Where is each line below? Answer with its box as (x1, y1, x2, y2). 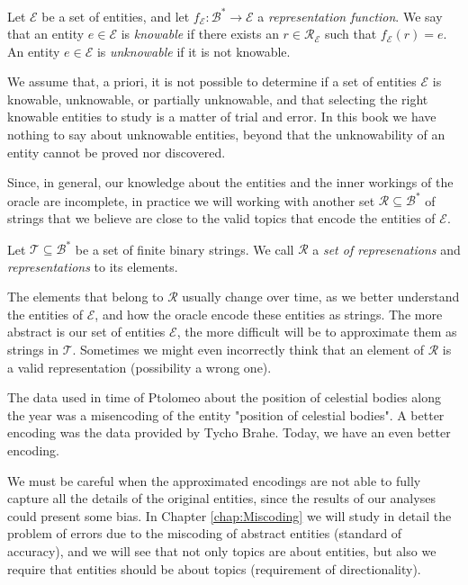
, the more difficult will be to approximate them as (176, 322, 457, 341)
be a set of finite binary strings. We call (75, 239, 294, 258)
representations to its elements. (7, 256, 178, 275)
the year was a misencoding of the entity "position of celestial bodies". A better (7, 405, 445, 424)
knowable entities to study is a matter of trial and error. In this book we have (7, 107, 436, 126)
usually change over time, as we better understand (182, 287, 460, 306)
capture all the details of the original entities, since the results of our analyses (7, 489, 436, 508)
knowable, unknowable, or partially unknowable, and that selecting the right (7, 89, 428, 108)
